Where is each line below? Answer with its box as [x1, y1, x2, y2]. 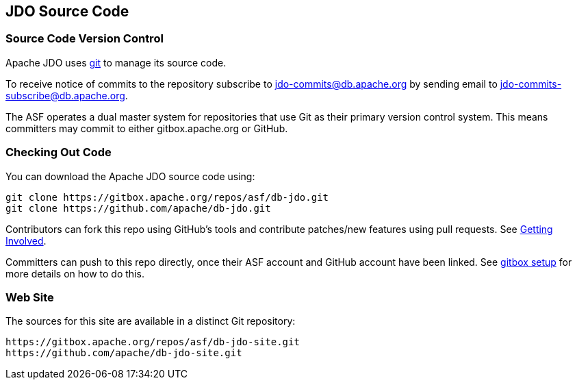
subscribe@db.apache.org [5, 89, 125, 101]
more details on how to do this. [5, 267, 144, 280]
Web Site [5, 290, 54, 304]
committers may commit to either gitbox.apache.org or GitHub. [5, 122, 288, 134]
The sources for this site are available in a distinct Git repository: [5, 315, 296, 327]
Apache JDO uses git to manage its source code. [5, 56, 227, 69]
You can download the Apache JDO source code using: [5, 170, 255, 182]
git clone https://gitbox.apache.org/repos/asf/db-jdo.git [5, 191, 329, 203]
